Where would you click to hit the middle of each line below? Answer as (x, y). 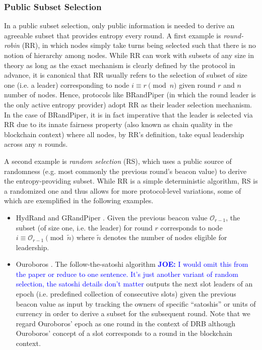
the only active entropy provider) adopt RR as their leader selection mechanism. (128, 104)
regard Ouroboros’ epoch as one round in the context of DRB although (126, 323)
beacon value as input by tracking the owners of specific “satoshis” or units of (136, 303)
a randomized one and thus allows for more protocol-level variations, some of (123, 190)
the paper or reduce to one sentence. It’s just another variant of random (127, 274)
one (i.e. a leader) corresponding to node (67, 84)
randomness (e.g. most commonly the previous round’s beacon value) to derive (125, 171)
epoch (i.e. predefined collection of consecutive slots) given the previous (126, 294)
